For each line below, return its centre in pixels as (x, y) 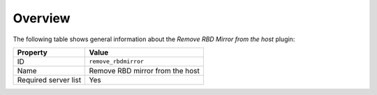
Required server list (49, 80)
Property (32, 52)
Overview (42, 18)
